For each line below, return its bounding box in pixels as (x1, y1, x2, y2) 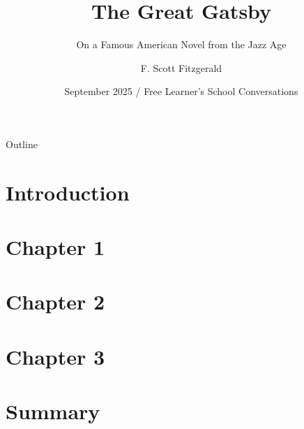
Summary (6, 397, 100, 426)
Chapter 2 (6, 287, 105, 316)
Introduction (6, 177, 130, 206)
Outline (6, 136, 38, 151)
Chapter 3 (6, 342, 105, 370)
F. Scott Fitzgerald (140, 60, 222, 75)
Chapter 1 (6, 233, 105, 261)
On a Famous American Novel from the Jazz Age (76, 37, 287, 52)
